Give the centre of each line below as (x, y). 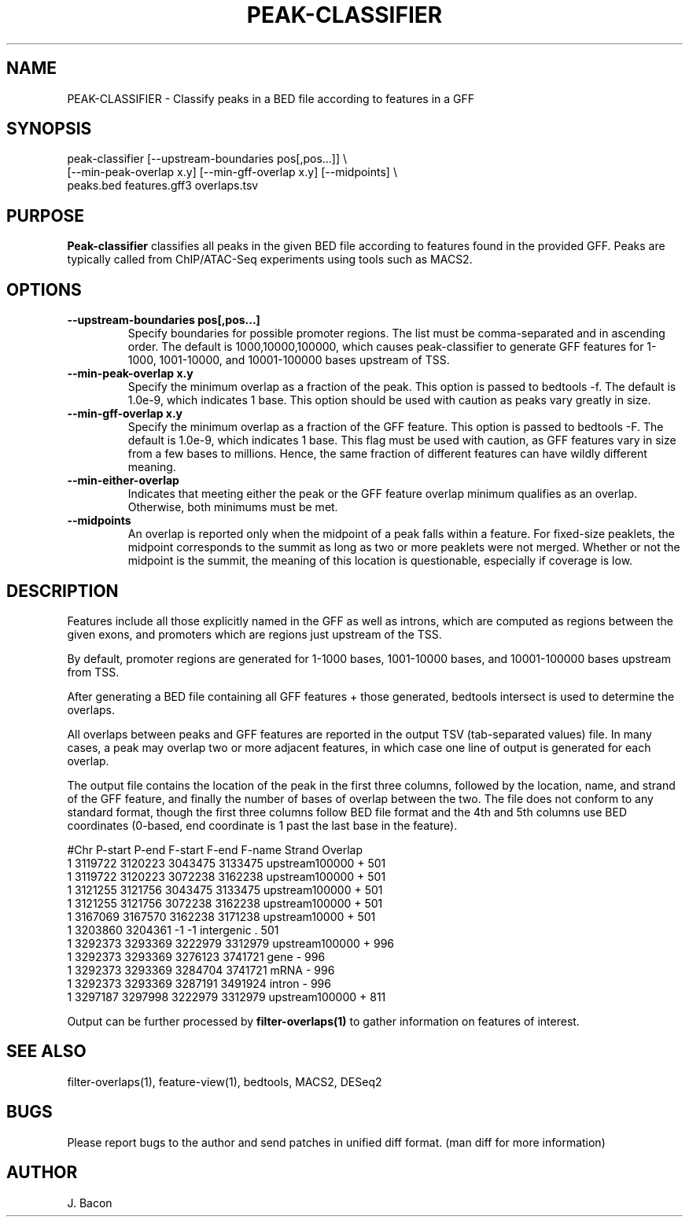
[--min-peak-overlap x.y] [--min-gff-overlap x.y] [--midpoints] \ (232, 172)
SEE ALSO (46, 1052)
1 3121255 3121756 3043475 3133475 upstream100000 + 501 (225, 890)
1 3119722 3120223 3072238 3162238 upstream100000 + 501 (227, 876)
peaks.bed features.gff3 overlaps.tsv (163, 186)
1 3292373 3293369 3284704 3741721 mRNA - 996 (201, 970)
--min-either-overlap (123, 481)
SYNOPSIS (49, 129)
